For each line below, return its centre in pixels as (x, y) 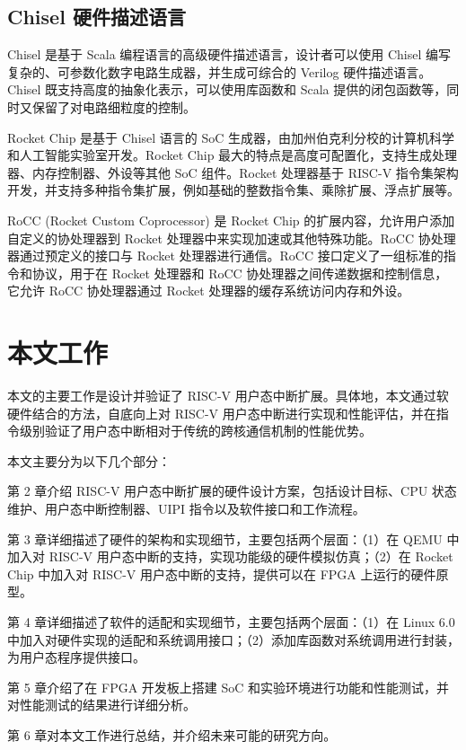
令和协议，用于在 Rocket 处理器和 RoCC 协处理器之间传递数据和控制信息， (228, 273)
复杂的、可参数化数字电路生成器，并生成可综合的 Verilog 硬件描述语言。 (220, 71)
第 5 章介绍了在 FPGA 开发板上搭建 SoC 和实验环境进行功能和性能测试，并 (229, 687)
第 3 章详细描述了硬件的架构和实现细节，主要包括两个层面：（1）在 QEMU (225, 538)
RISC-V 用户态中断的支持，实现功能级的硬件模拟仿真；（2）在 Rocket (251, 556)
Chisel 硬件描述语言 (97, 17)
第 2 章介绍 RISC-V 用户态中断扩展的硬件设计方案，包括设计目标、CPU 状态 (232, 491)
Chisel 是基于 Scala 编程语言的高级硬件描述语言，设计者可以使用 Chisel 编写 (229, 54)
